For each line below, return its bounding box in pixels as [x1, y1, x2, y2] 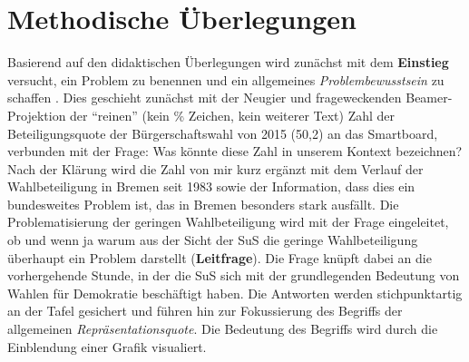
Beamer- [405, 88, 453, 107]
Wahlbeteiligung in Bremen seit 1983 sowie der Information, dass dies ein [7, 177, 415, 196]
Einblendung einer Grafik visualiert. [7, 337, 207, 356]
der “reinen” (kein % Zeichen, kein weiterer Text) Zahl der [70, 105, 396, 124]
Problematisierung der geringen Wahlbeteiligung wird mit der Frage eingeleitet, [7, 212, 449, 231]
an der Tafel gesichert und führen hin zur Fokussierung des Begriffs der [7, 301, 403, 320]
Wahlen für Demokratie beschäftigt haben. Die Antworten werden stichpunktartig [7, 283, 463, 302]
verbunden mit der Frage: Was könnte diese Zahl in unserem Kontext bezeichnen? [7, 142, 463, 161]
